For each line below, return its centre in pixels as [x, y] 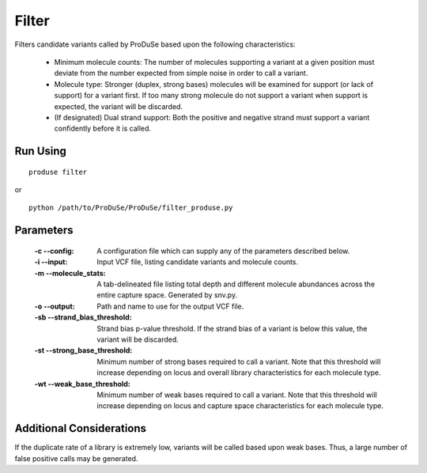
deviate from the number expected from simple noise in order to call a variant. [181, 73]
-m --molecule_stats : [70, 273]
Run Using [41, 151]
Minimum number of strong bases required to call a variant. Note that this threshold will [239, 361]
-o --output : [55, 306]
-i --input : [51, 262]
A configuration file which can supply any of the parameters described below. [223, 251]
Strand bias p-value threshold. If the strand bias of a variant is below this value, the [232, 328]
